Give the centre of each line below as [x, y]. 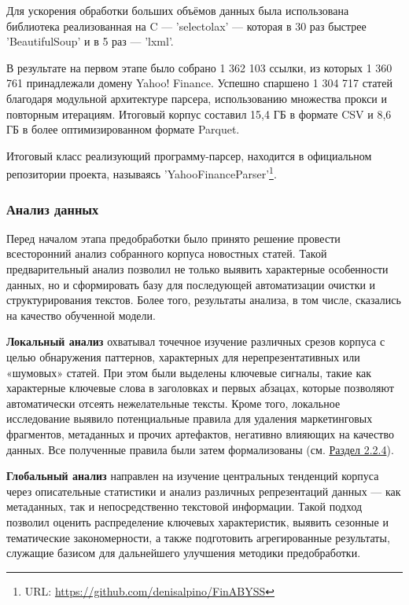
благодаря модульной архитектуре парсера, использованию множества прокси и [197, 98]
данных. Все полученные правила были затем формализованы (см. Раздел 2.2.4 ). [200, 449]
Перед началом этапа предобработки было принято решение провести [173, 238]
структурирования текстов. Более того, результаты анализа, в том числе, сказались [204, 300]
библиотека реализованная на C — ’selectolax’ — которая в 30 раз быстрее [186, 26]
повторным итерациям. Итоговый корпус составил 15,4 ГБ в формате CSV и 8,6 [199, 114]
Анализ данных [53, 209]
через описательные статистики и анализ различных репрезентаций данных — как [204, 491]
